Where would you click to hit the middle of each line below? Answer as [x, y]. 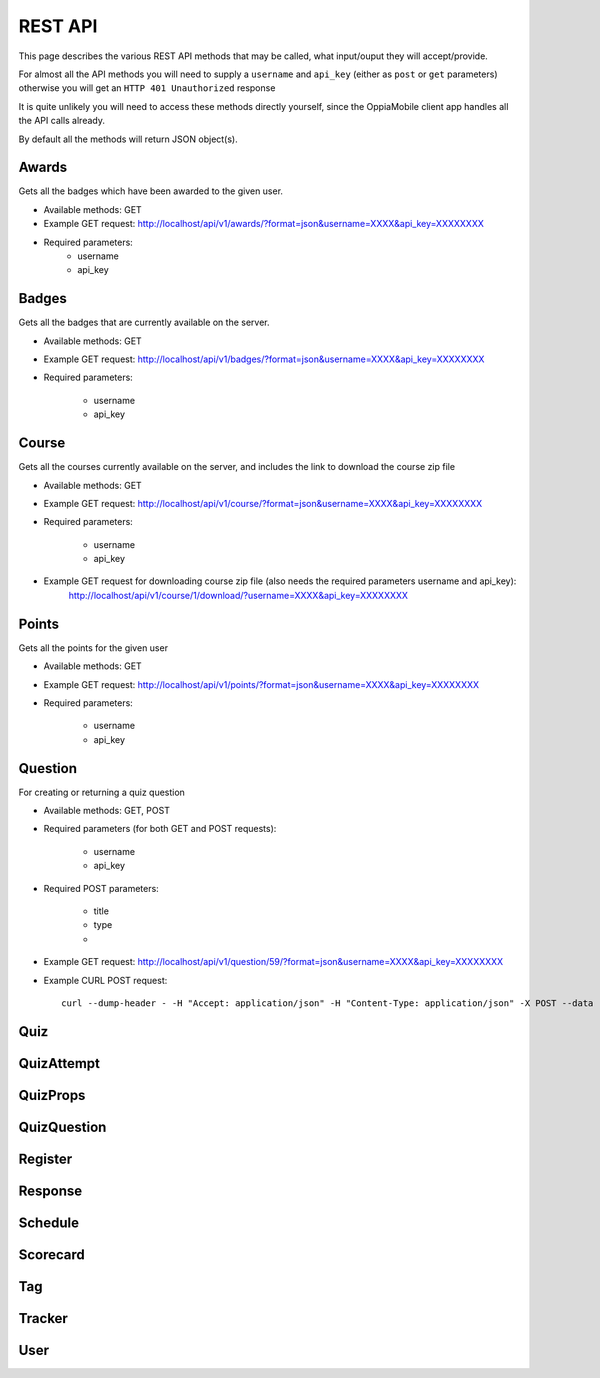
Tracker [43, 1318]
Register [45, 1158]
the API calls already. [61, 121]
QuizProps [52, 1095]
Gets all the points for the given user [93, 647]
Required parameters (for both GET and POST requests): [160, 829]
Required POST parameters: [101, 888]
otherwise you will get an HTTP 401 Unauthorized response [147, 88]
